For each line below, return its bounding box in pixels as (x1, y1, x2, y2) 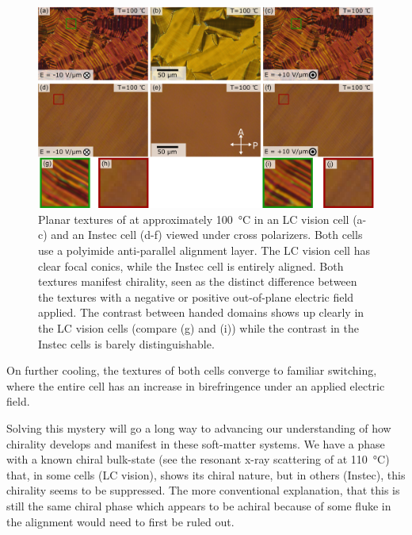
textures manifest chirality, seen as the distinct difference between (38, 273, 357, 290)
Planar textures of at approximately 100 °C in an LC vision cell (38, 210, 349, 227)
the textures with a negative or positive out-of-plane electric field (38, 288, 354, 305)
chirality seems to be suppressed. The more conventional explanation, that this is (6, 482, 400, 498)
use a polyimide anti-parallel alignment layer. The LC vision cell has (38, 242, 370, 259)
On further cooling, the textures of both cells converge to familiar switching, (6, 362, 377, 379)
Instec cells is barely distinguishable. (38, 335, 215, 352)
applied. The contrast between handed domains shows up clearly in (38, 304, 364, 321)
